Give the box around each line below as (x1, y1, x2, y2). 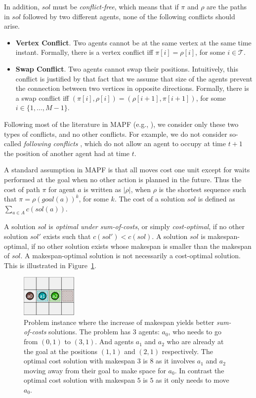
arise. (4, 21, 20, 31)
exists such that (43, 231, 91, 241)
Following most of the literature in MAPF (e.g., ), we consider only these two (4, 119, 239, 129)
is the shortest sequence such (159, 184, 246, 194)
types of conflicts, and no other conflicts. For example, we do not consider (4, 128, 227, 139)
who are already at (167, 336, 224, 347)
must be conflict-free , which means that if (52, 1, 179, 11)
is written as (84, 184, 121, 194)
